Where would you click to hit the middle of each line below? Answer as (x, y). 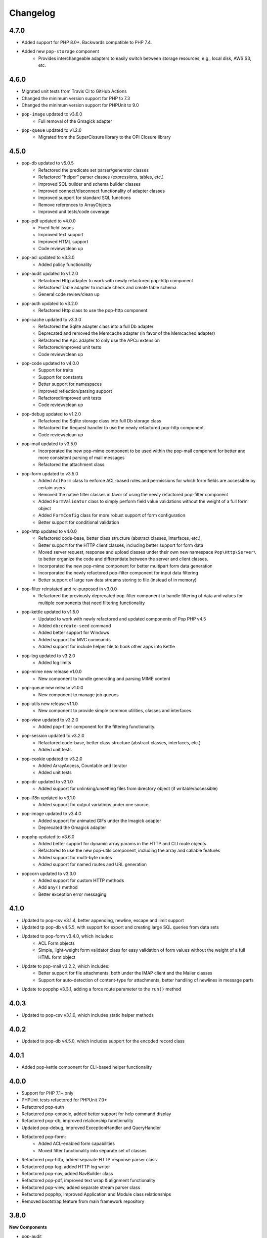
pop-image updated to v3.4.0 (51, 814)
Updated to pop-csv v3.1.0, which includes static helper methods (88, 1015)
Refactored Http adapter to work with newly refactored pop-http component (116, 280)
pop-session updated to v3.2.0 (53, 736)
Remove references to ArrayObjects (75, 205)
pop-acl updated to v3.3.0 (48, 258)
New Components (28, 1227)
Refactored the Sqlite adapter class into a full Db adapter (96, 326)
